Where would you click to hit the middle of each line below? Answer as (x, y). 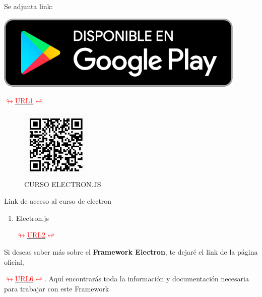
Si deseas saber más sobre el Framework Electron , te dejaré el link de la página (131, 252)
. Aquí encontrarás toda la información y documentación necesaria (146, 279)
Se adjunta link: (28, 6)
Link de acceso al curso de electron (58, 201)
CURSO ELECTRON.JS (63, 184)
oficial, (14, 261)
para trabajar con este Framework (57, 288)
